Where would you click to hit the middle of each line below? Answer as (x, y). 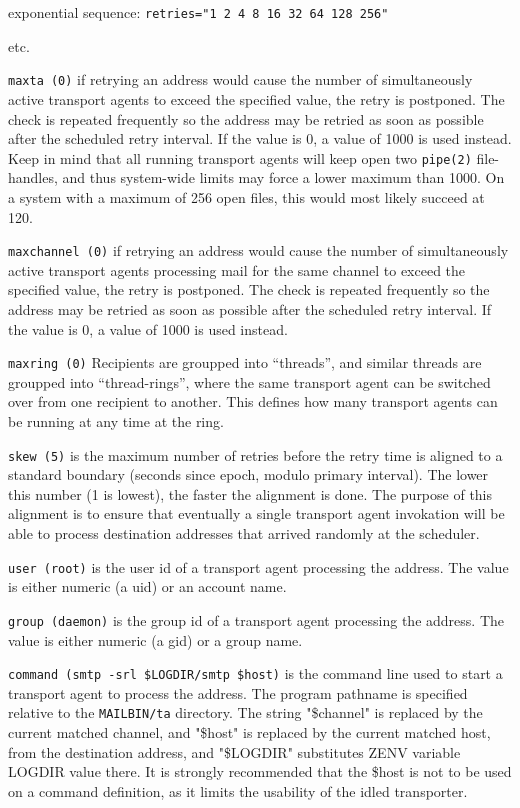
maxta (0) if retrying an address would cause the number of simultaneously (240, 79)
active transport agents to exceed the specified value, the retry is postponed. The (256, 98)
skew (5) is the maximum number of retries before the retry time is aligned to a (255, 454)
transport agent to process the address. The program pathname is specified (238, 692)
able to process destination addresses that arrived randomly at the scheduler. (244, 533)
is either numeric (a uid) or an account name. (147, 586)
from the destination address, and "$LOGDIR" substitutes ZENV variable (234, 751)
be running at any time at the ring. (116, 421)
